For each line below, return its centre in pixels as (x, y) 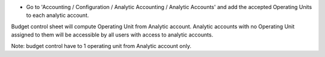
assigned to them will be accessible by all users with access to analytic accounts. (112, 35)
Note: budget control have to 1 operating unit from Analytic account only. (101, 46)
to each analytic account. (57, 16)
